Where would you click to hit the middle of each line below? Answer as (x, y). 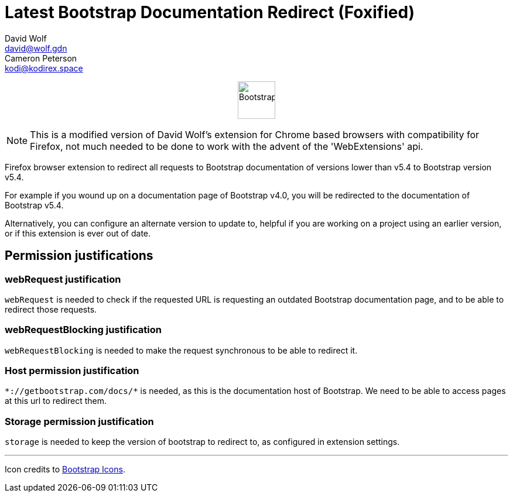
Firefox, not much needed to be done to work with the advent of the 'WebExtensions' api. (227, 146)
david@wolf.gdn (36, 48)
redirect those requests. (51, 309)
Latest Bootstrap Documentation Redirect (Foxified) (210, 12)
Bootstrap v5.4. (34, 205)
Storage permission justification (79, 421)
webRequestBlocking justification (83, 330)
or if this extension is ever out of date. (78, 233)
